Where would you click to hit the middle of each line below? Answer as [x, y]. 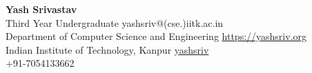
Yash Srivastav [41, 9]
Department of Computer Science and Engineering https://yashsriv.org [156, 36]
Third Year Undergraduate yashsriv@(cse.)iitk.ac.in [115, 22]
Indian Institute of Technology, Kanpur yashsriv [107, 49]
